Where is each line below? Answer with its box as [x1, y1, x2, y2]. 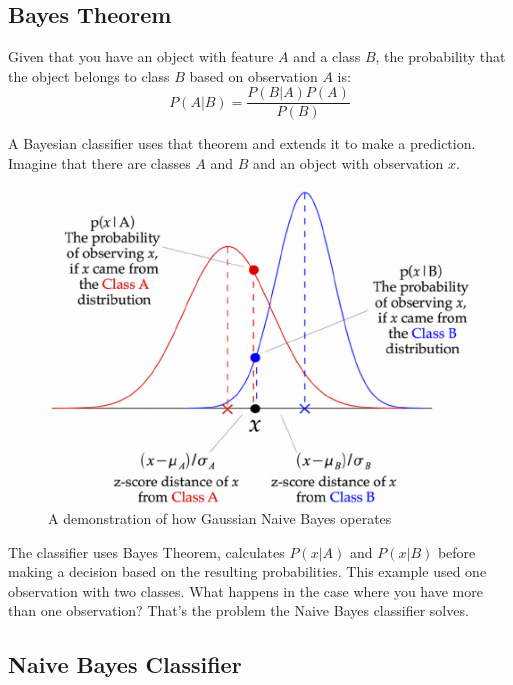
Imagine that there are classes [8, 153, 191, 174]
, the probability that [375, 46, 506, 67]
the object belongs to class [8, 65, 170, 86]
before [437, 541, 476, 562]
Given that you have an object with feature [8, 46, 274, 67]
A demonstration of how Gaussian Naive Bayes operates [48, 508, 392, 529]
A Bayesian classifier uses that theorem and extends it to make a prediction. [8, 133, 476, 154]
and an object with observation [253, 153, 444, 174]
